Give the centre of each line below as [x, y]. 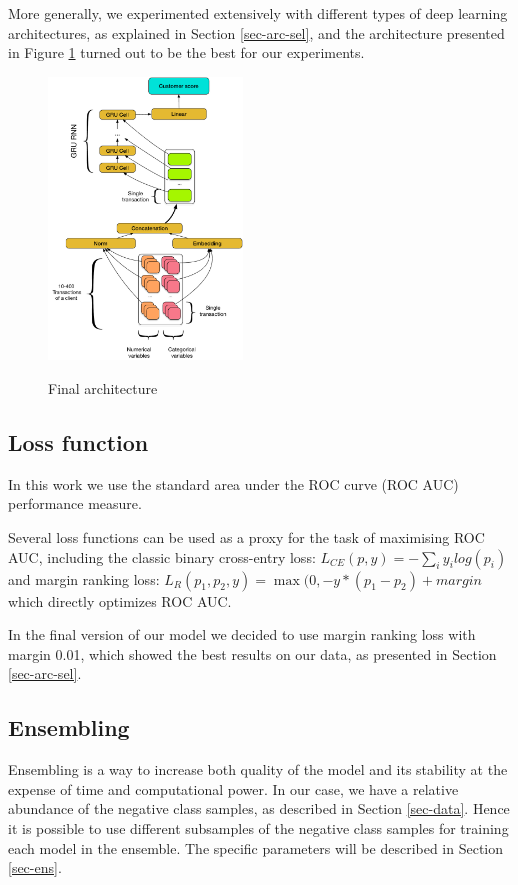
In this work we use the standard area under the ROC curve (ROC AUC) [233, 483]
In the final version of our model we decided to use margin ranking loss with [242, 634]
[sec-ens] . [35, 867]
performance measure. [75, 503]
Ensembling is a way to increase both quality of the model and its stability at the [258, 769]
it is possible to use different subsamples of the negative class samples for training [258, 827]
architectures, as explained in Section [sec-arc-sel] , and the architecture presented [256, 32]
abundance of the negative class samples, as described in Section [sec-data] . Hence [259, 808]
